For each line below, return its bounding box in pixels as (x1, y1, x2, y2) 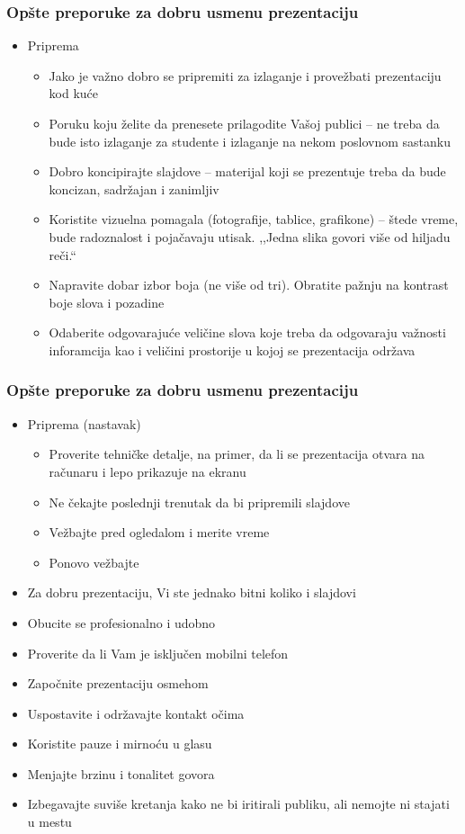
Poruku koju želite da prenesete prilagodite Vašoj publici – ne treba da (49, 114, 440, 132)
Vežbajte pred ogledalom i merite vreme (49, 523, 270, 542)
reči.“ (49, 245, 76, 264)
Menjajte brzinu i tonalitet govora (27, 764, 215, 783)
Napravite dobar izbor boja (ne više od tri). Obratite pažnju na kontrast (49, 275, 449, 294)
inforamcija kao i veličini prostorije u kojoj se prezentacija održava (49, 340, 416, 359)
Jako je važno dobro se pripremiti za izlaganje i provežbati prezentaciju (49, 66, 442, 85)
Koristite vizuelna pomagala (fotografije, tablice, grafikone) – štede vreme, (49, 210, 459, 229)
